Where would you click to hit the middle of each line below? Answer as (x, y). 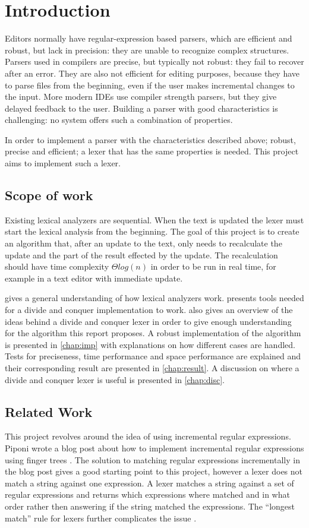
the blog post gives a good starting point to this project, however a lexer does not (154, 471)
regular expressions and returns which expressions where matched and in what (147, 494)
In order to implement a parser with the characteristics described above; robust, (150, 139)
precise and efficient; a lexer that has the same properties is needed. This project (152, 151)
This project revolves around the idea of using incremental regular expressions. (148, 436)
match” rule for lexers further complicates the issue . (101, 518)
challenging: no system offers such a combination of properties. (119, 120)
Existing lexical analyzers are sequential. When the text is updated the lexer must (154, 219)
